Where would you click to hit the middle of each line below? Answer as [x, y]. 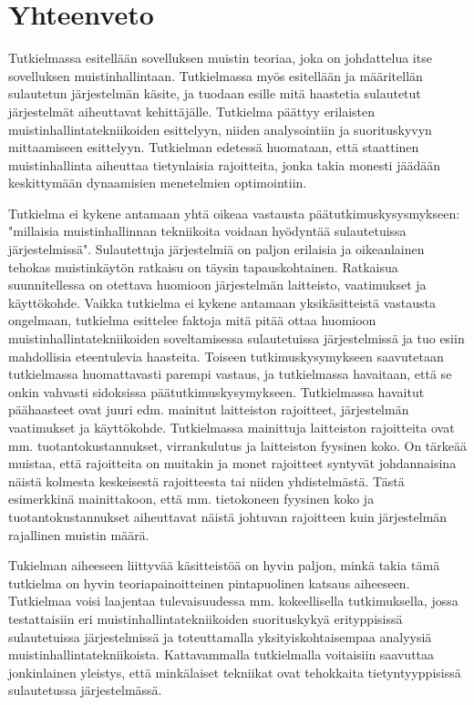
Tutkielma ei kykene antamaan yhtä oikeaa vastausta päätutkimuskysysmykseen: [234, 213]
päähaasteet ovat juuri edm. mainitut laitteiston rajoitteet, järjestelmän [209, 409]
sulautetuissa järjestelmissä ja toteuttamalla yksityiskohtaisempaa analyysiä [220, 636]
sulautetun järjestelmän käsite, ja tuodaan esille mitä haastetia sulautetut [215, 93]
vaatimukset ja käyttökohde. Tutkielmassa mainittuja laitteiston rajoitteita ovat [232, 427]
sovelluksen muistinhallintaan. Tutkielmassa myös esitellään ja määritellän [216, 75]
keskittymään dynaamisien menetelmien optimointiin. [158, 183]
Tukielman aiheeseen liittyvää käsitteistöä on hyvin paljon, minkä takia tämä [224, 565]
